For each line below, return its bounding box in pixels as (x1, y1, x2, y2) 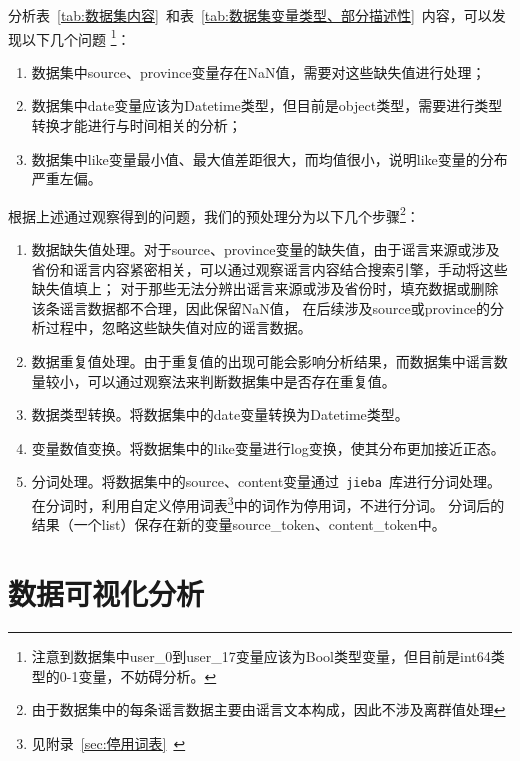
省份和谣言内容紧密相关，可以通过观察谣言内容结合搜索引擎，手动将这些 (31, 258, 508, 279)
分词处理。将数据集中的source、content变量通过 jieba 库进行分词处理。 (31, 471, 501, 492)
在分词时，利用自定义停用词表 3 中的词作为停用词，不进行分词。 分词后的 (31, 492, 505, 515)
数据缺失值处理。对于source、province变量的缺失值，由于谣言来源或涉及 (31, 239, 500, 260)
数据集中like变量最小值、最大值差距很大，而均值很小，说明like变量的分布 (31, 148, 508, 169)
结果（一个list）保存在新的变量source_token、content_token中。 (31, 514, 446, 535)
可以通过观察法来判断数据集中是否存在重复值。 (87, 370, 396, 391)
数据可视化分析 (8, 573, 205, 614)
